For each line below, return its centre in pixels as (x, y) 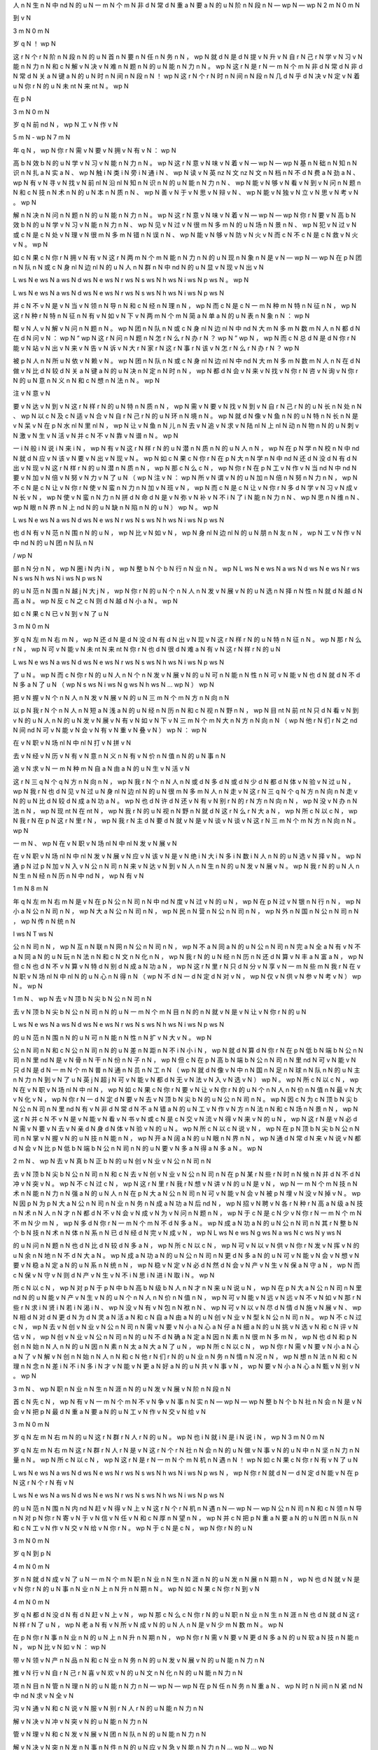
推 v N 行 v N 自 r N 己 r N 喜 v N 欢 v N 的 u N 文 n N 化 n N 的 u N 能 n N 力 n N (128, 1673)
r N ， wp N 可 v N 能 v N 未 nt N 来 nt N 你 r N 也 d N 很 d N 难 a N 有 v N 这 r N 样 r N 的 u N (147, 649)
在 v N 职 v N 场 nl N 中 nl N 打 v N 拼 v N (72, 743)
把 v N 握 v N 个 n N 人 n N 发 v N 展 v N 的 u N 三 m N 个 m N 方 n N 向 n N (121, 697)
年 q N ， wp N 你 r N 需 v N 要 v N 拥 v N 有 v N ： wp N (94, 150)
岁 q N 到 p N (32, 1553)
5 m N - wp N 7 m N (42, 137)
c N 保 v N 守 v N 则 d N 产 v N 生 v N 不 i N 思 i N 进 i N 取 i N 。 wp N (114, 1275)
